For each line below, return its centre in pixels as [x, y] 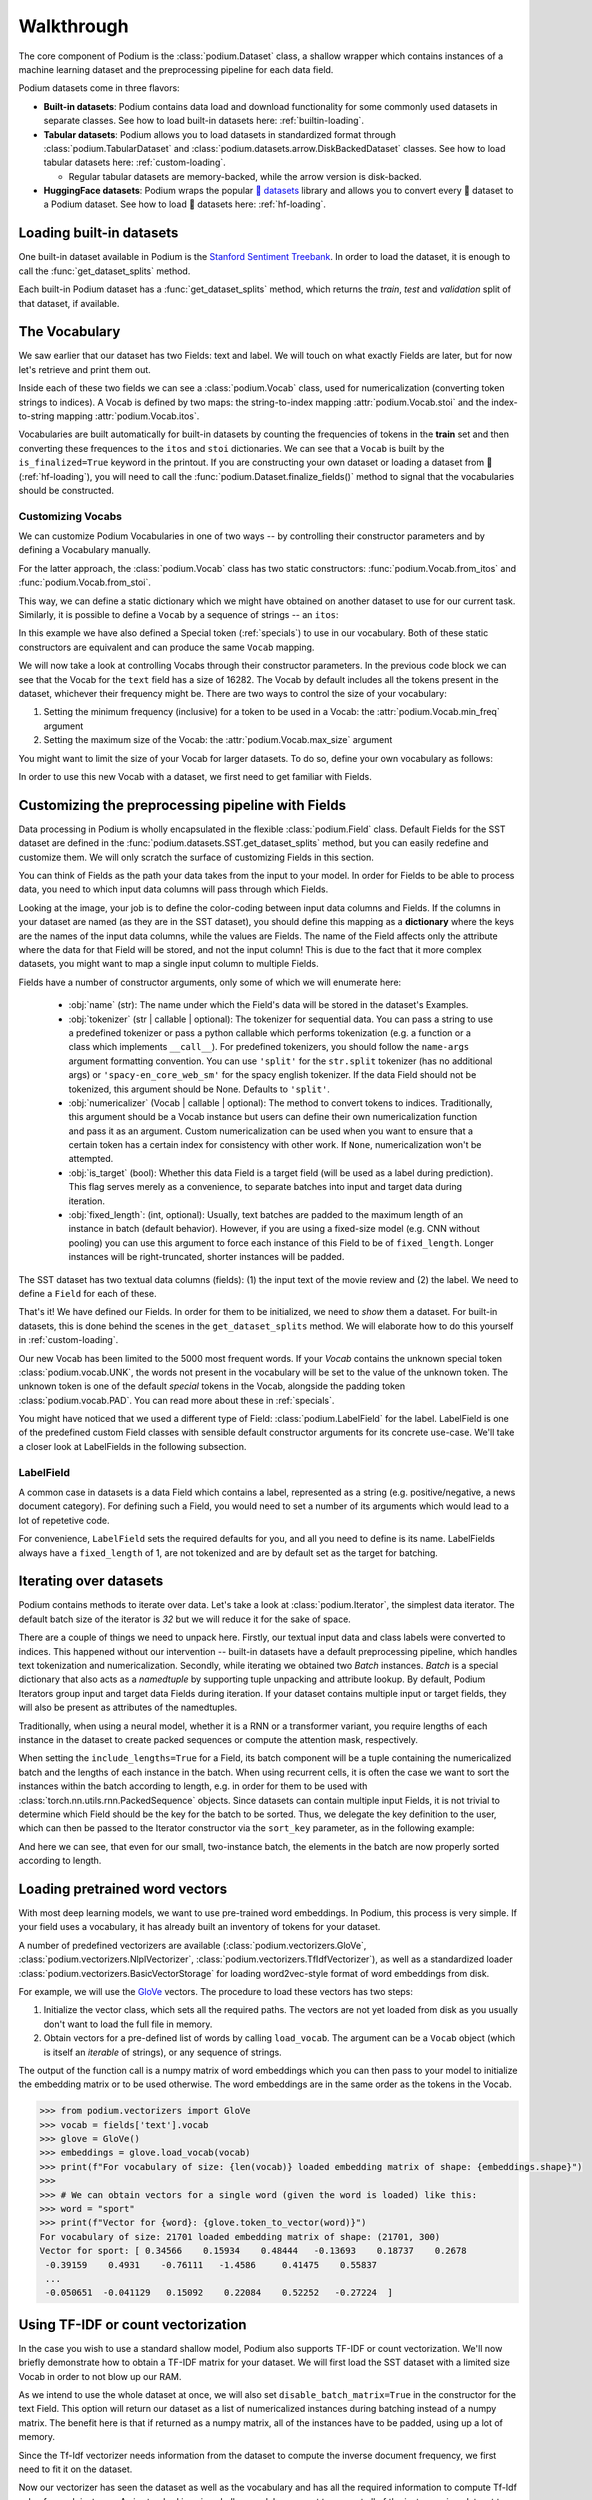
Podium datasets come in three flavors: [99, 88]
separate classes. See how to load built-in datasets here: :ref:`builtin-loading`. [204, 121]
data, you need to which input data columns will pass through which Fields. [173, 889]
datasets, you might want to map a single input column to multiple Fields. [168, 964]
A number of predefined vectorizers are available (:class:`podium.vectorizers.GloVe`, [192, 1945]
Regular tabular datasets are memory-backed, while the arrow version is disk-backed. [245, 176]
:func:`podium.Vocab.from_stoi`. [85, 582]
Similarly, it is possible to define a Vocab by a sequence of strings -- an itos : [178, 615]
